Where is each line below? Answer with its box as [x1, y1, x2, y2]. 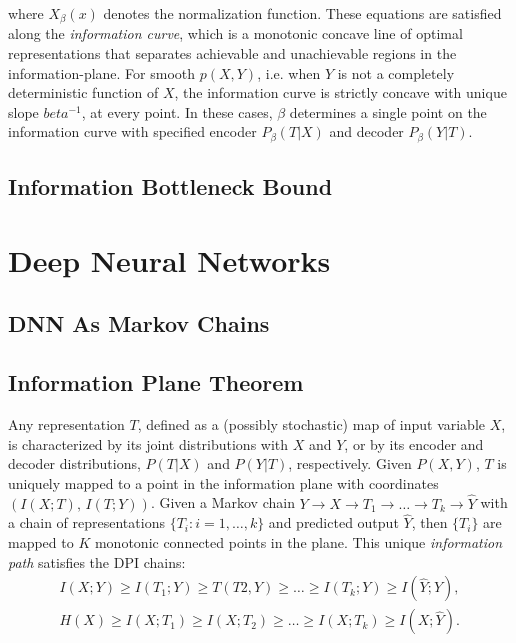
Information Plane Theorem [8, 367, 304, 398]
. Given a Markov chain [150, 492, 295, 513]
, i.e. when [257, 62, 321, 83]
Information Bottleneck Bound [8, 171, 333, 202]
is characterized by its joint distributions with [8, 433, 289, 454]
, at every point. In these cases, [81, 101, 273, 122]
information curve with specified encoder [8, 121, 257, 142]
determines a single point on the [289, 101, 487, 122]
